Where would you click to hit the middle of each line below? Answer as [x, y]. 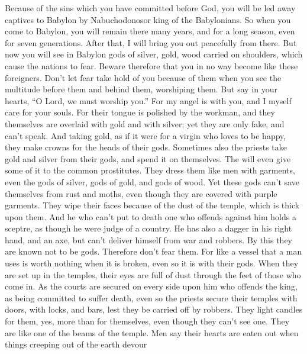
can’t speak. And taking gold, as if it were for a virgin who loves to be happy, [146, 135]
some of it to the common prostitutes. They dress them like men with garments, [150, 170]
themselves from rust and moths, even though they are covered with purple [141, 193]
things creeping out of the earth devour [76, 344]
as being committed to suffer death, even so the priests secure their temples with [151, 297]
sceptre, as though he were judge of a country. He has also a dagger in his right [148, 228]
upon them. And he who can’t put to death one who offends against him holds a [151, 216]
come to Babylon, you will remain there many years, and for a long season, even [150, 31]
